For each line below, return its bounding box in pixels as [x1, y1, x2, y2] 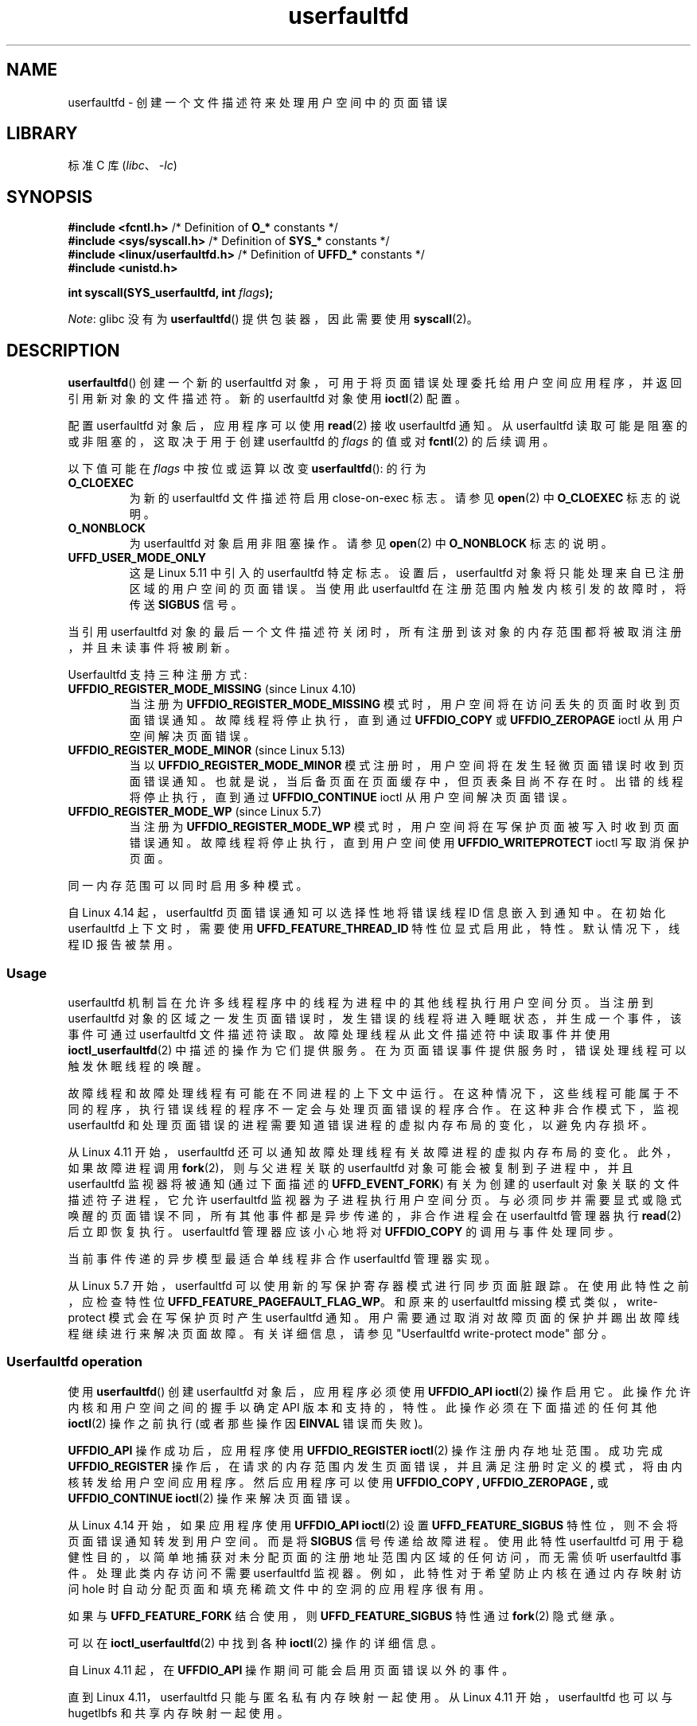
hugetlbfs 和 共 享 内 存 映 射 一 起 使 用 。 [68, 1705, 289, 1720]
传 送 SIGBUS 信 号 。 [129, 598, 243, 612]
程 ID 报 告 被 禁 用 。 [68, 937, 179, 952]
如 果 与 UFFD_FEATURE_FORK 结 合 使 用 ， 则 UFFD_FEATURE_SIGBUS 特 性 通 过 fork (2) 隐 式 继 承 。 [68, 1608, 621, 1623]
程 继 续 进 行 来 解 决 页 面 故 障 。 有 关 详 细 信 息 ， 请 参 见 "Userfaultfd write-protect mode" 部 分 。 [68, 1326, 613, 1340]
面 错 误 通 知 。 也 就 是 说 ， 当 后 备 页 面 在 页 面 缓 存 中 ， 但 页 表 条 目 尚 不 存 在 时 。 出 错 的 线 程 [129, 774, 683, 789]
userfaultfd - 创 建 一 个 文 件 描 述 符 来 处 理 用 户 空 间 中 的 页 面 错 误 [68, 95, 447, 109]
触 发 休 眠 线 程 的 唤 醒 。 [68, 1058, 208, 1073]
